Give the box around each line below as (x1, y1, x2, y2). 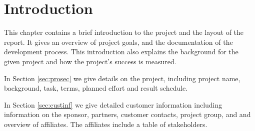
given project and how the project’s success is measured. (4, 56, 176, 66)
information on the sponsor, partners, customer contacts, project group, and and (4, 109, 251, 120)
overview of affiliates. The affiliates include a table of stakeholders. (4, 119, 207, 129)
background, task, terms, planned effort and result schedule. (4, 83, 188, 93)
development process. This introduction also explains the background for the (4, 46, 238, 57)
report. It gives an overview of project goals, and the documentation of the (4, 36, 233, 47)
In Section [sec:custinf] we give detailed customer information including (4, 99, 222, 110)
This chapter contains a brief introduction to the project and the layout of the (4, 27, 244, 37)
